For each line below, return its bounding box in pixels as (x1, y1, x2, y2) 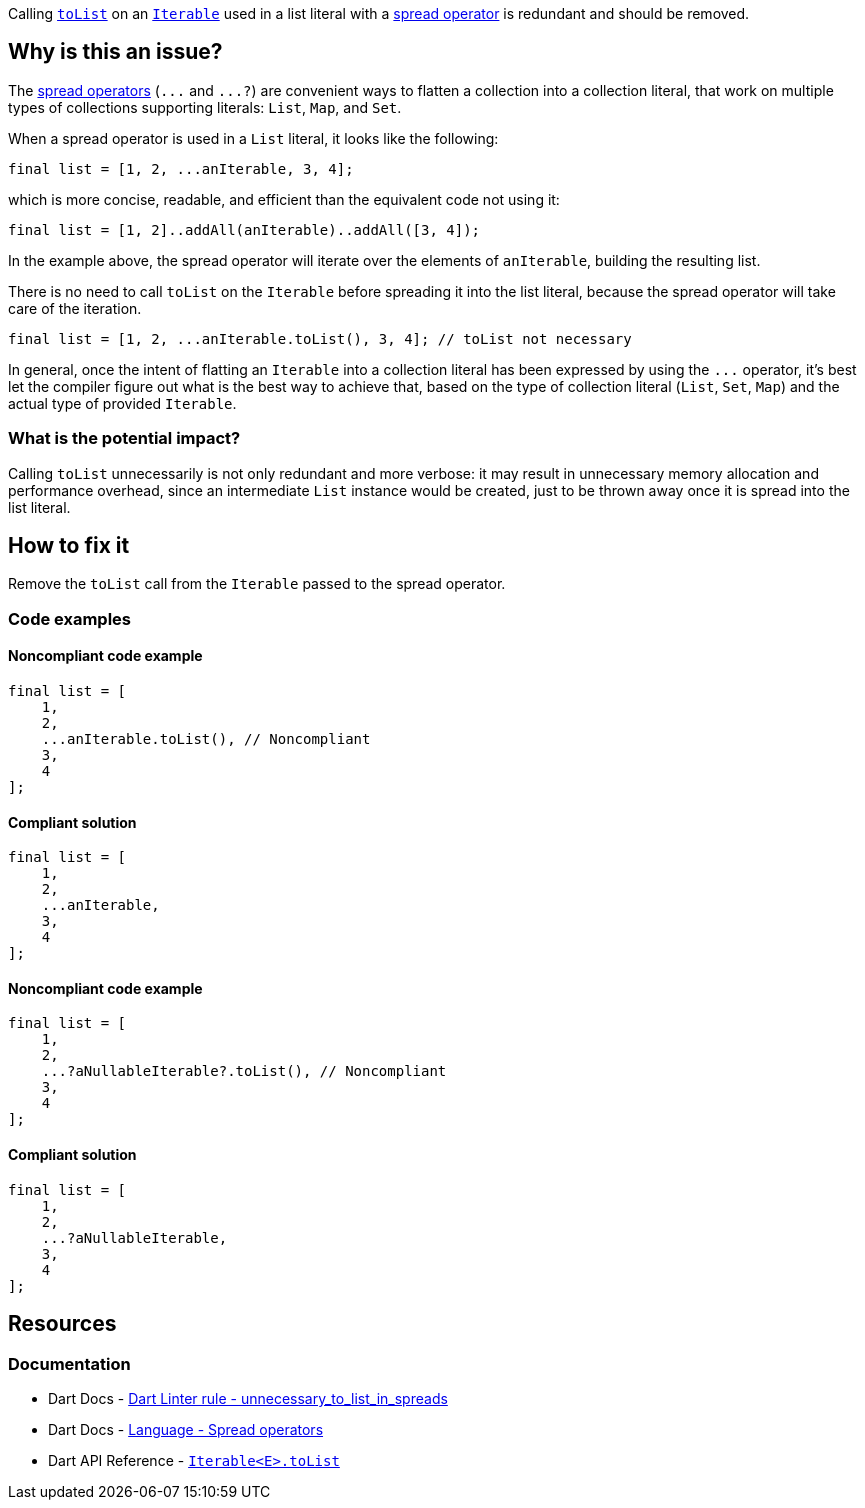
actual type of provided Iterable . (8, 394, 237, 412)
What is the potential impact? (8, 428, 241, 449)
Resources (8, 1311, 117, 1337)
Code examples (8, 608, 132, 629)
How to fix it (8, 533, 130, 559)
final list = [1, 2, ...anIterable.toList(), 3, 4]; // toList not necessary (8, 330, 632, 347)
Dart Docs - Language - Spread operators (48, 1420, 324, 1438)
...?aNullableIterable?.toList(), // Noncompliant (41, 1063, 447, 1080)
